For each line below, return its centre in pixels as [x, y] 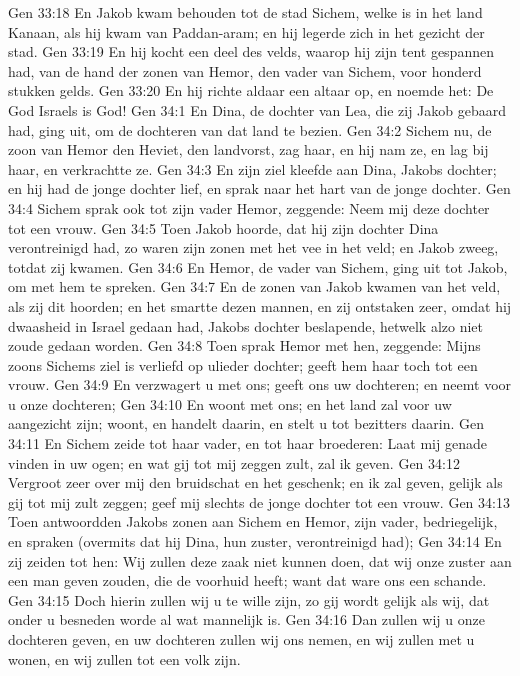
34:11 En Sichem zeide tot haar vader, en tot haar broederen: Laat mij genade [247, 443]
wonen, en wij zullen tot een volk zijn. [124, 658]
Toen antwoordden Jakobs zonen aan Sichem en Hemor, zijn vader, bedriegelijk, [253, 521]
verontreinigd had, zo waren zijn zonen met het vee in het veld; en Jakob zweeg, [253, 247]
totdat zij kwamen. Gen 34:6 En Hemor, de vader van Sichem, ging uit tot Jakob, [258, 266]
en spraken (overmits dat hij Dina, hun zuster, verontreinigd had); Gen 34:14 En [255, 541]
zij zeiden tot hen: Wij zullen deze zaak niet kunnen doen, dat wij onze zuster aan [260, 560]
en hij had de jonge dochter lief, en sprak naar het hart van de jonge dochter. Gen [259, 188]
